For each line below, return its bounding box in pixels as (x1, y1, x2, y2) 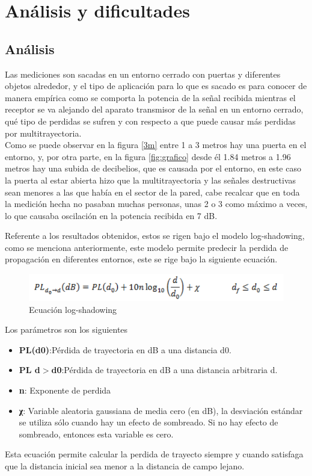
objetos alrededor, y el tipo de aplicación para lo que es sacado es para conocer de (5, 79, 307, 92)
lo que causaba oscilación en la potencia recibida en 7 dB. (5, 209, 218, 221)
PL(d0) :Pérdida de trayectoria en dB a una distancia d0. (19, 343, 231, 356)
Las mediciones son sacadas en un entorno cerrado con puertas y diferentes (5, 67, 281, 80)
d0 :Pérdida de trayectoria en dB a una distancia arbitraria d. (51, 363, 278, 376)
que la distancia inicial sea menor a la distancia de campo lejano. (5, 459, 245, 472)
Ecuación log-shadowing (29, 303, 117, 315)
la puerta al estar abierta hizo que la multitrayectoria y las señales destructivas (5, 173, 296, 186)
